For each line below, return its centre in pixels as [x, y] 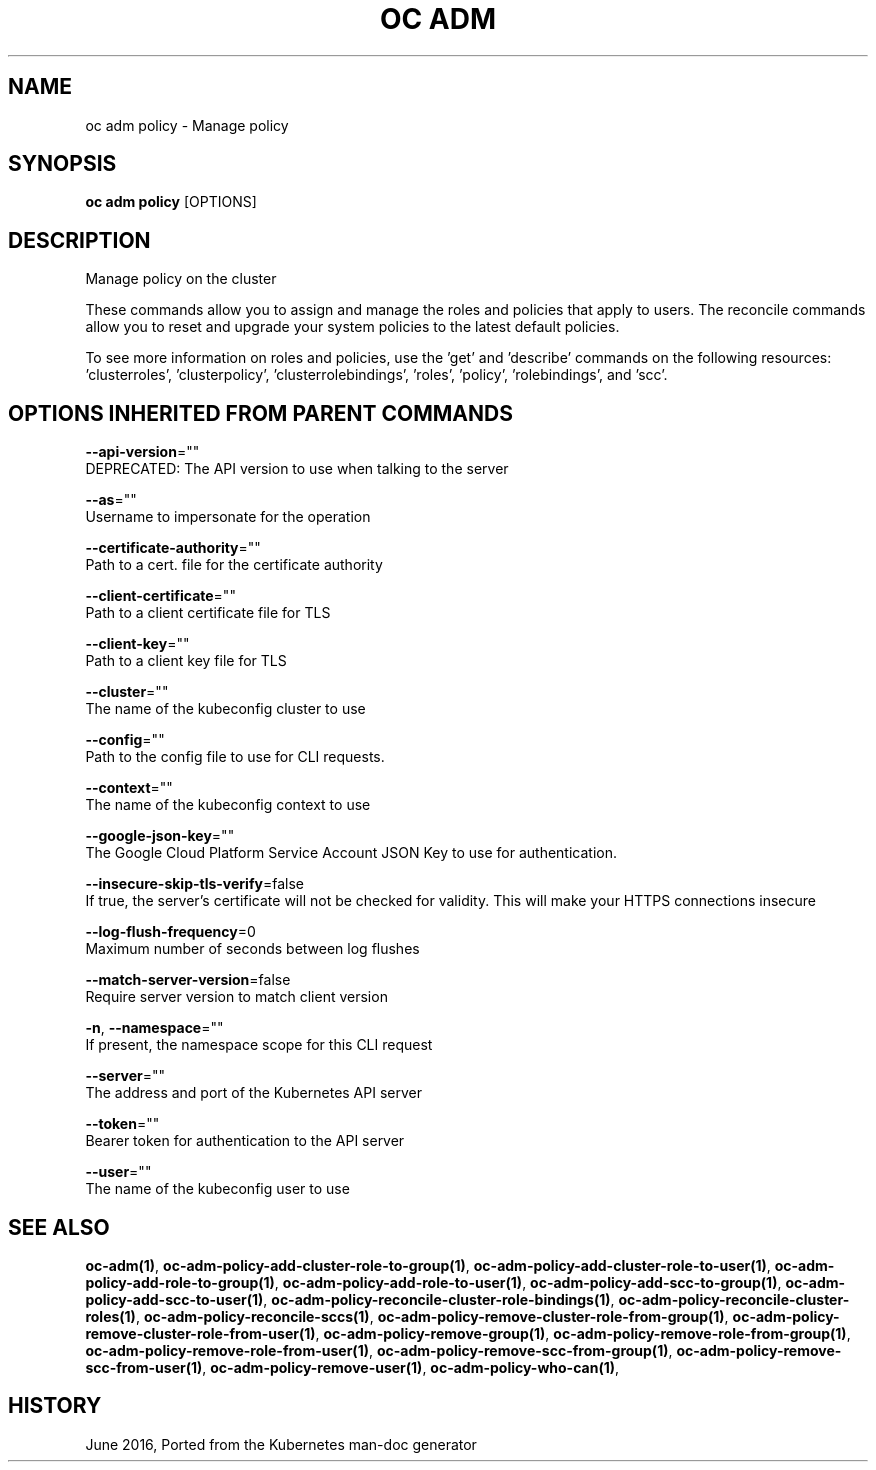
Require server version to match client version [236, 997]
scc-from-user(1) [144, 1367]
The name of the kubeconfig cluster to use [225, 709]
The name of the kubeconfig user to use [217, 1189]
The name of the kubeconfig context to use [228, 805]
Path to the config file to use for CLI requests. [235, 757]
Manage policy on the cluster [181, 279]
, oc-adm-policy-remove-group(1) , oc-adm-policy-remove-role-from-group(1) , [583, 1333]
